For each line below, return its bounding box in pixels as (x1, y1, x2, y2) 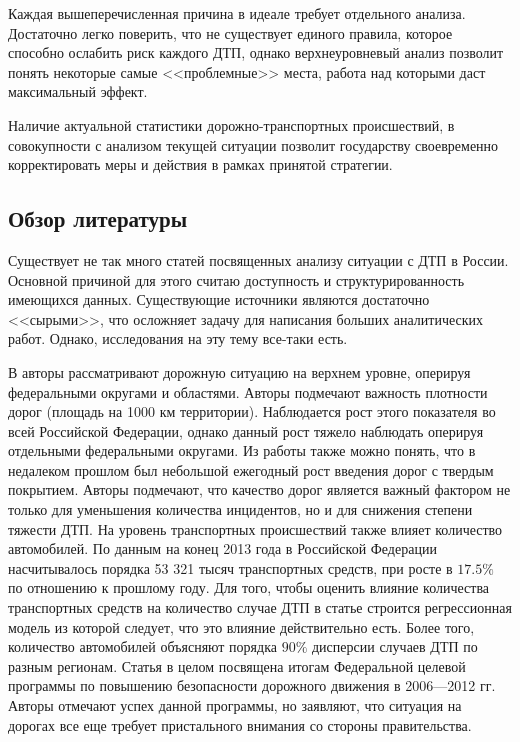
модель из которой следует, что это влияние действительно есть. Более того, (8, 616, 475, 637)
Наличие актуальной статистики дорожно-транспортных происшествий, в (8, 114, 455, 135)
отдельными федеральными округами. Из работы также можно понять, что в (8, 440, 476, 461)
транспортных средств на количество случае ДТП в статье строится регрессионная (8, 597, 512, 618)
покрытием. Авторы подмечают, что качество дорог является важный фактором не (8, 479, 511, 500)
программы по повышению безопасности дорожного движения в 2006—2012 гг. (8, 675, 496, 696)
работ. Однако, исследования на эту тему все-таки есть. (8, 328, 348, 349)
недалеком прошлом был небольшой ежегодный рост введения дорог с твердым (8, 459, 494, 480)
